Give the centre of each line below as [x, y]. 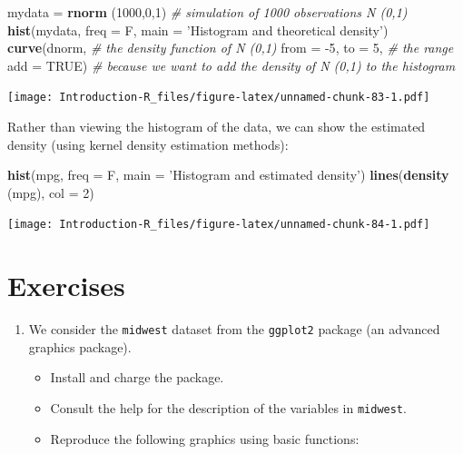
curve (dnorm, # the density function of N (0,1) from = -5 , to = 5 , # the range [231, 48]
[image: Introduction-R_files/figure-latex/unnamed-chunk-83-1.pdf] [219, 98]
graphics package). [80, 346]
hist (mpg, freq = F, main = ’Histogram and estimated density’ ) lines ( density [228, 175]
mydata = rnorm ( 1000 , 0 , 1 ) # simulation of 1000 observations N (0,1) [207, 12]
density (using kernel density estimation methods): [148, 144]
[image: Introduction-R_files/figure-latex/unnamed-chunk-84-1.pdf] [219, 225]
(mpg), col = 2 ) [51, 192]
